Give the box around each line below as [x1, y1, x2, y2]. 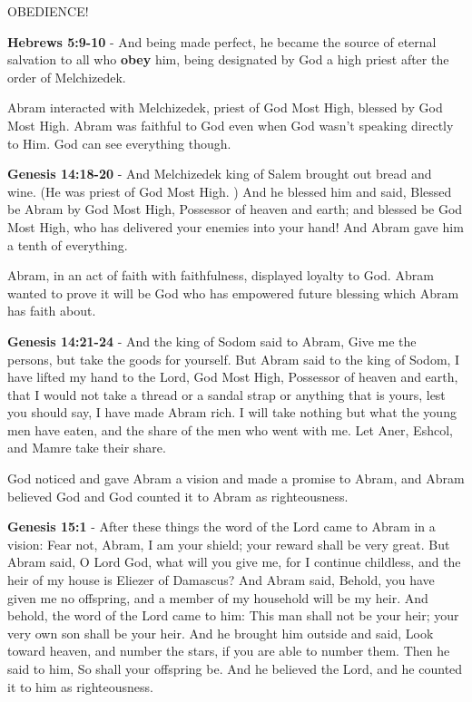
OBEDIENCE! [7, 2, 89, 20]
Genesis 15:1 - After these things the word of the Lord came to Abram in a [7, 517, 436, 536]
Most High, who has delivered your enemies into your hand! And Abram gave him [7, 217, 464, 236]
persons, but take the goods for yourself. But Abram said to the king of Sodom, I [7, 349, 460, 368]
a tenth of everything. [7, 235, 128, 254]
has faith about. [7, 301, 96, 320]
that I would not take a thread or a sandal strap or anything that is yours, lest [7, 385, 446, 404]
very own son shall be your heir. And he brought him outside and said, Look [7, 623, 434, 642]
